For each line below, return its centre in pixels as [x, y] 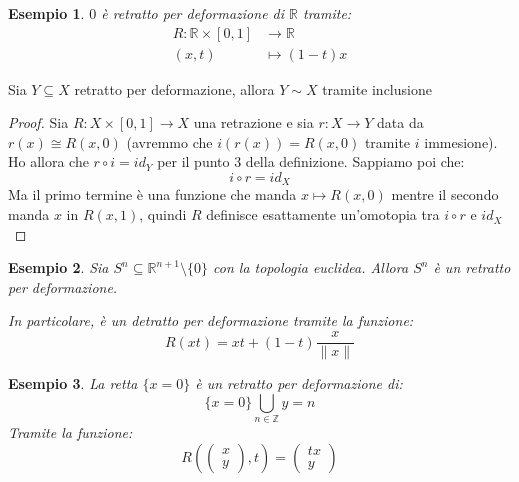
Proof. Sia [38, 122]
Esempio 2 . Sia [58, 267]
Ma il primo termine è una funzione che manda [152, 194]
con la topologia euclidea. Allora [311, 267]
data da [400, 122]
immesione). [461, 141]
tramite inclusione [377, 88]
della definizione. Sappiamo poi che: [355, 161]
